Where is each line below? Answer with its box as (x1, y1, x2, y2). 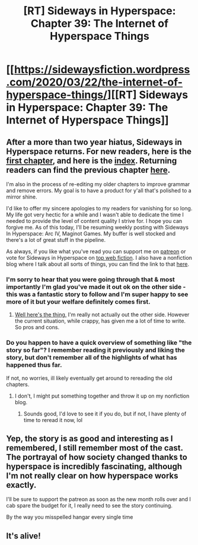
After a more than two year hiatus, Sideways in (6, 137, 183, 147)
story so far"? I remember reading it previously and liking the (6, 346, 185, 354)
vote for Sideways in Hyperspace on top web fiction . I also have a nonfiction (6, 254, 193, 261)
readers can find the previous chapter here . (6, 165, 171, 175)
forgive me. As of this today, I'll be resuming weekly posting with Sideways (6, 224, 189, 231)
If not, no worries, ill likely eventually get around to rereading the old (6, 374, 173, 382)
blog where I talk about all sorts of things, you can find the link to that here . (6, 260, 190, 267)
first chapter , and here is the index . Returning (6, 156, 177, 166)
